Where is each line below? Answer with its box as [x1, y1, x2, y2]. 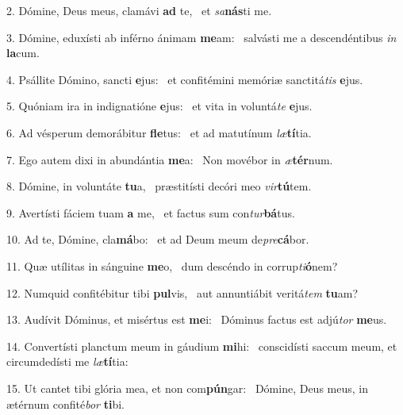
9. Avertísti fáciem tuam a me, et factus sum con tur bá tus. [6, 204, 295, 221]
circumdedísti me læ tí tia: [6, 353, 129, 370]
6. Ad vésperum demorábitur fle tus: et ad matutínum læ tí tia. [6, 124, 312, 140]
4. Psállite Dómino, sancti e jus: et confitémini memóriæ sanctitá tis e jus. [6, 71, 363, 87]
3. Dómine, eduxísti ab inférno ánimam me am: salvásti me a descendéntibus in [6, 29, 397, 45]
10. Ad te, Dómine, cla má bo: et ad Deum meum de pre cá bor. [6, 231, 309, 248]
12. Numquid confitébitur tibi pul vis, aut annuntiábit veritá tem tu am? [6, 284, 359, 301]
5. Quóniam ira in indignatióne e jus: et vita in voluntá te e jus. [6, 98, 313, 114]
